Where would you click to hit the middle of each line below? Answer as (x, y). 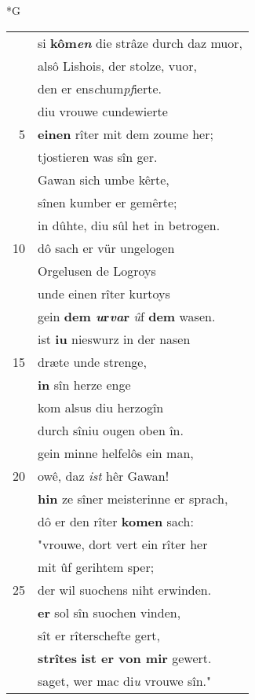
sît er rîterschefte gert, (99, 635)
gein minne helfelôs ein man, (116, 453)
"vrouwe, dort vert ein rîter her (123, 544)
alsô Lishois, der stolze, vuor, (117, 65)
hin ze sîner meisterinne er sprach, (133, 498)
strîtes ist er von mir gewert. (125, 658)
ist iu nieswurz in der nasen (114, 339)
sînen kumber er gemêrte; (107, 202)
